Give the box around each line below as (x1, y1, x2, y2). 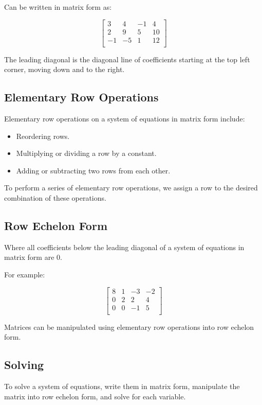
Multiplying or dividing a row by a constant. (16, 148, 157, 159)
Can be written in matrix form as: (4, 2, 112, 12)
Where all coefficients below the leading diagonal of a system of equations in (4, 241, 245, 252)
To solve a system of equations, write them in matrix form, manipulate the (4, 381, 240, 392)
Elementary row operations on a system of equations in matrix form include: (4, 113, 245, 124)
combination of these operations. (4, 192, 106, 203)
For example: (4, 269, 45, 280)
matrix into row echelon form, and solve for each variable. (4, 391, 186, 401)
